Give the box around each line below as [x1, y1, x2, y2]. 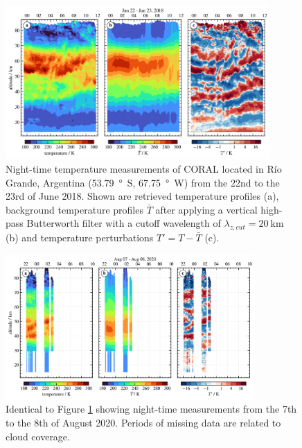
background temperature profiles [6, 202, 143, 216]
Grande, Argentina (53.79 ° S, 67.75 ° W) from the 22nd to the [6, 175, 280, 189]
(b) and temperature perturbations [6, 230, 154, 245]
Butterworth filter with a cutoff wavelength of [26, 216, 221, 230]
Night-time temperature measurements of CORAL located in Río [6, 161, 282, 175]
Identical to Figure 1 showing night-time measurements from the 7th [6, 402, 297, 416]
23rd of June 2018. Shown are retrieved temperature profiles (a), [6, 189, 279, 203]
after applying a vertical [155, 202, 258, 216]
